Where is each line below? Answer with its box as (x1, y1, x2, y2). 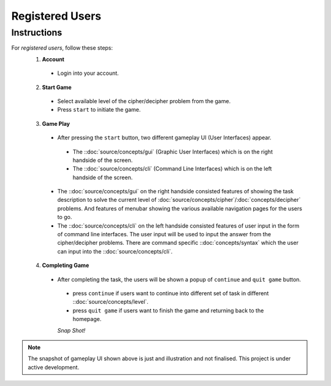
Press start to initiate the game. (57, 106, 141, 114)
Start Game (42, 83, 72, 91)
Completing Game (42, 261, 89, 269)
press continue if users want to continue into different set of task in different (72, 289, 269, 297)
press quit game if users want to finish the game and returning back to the (72, 307, 264, 314)
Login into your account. (57, 69, 119, 77)
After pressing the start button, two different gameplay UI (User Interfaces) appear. (57, 134, 272, 141)
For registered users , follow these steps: (11, 44, 113, 52)
